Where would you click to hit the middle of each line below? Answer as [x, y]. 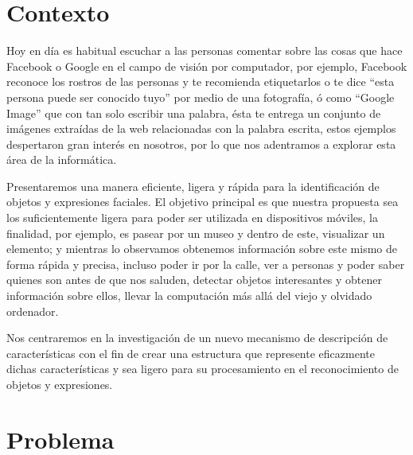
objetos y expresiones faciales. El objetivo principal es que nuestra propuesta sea [203, 202]
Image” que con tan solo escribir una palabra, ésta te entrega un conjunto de [194, 113]
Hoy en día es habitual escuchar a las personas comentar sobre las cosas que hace [205, 51]
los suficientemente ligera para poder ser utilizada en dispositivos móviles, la [192, 218]
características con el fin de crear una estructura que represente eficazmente [191, 353]
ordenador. [33, 311]
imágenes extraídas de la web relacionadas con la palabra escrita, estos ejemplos [201, 128]
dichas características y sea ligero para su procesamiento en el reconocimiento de [203, 369]
